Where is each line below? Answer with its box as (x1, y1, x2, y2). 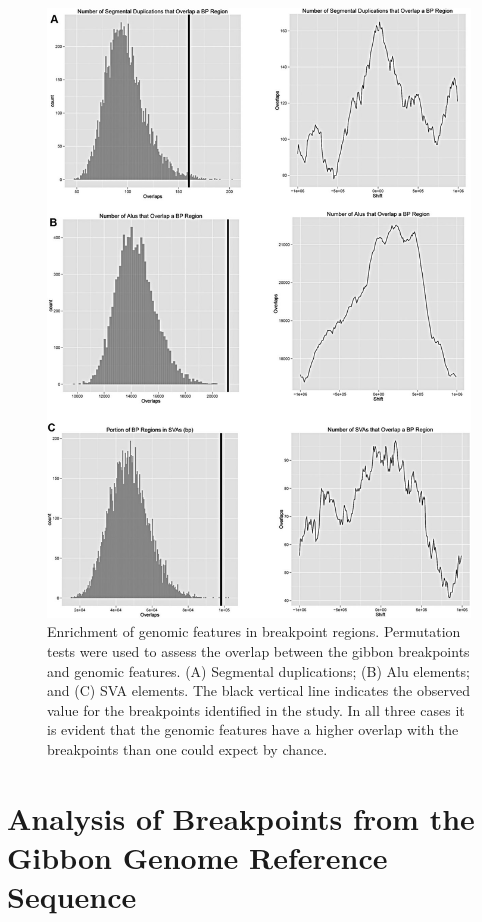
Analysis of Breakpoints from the (7, 797, 475, 838)
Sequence (7, 876, 137, 917)
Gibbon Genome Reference (7, 836, 388, 877)
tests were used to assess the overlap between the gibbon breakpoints (47, 640, 470, 661)
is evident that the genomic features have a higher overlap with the (47, 719, 459, 740)
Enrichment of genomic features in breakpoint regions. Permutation (47, 621, 461, 642)
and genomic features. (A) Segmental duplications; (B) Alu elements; (47, 660, 470, 681)
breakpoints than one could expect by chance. (47, 738, 328, 759)
